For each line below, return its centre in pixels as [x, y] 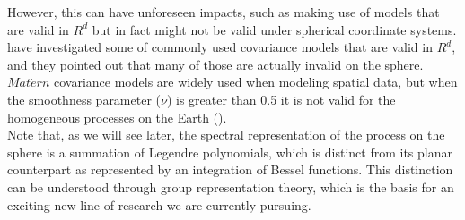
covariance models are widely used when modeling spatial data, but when [255, 82]
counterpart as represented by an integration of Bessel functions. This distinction [230, 169]
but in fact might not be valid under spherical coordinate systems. [274, 29]
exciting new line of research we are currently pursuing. [159, 204]
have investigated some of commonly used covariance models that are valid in [220, 47]
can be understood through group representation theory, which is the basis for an [231, 186]
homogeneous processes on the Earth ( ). [117, 117]
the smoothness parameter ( [84, 99]
